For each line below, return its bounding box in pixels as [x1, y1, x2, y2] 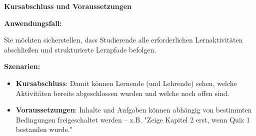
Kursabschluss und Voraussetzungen [4, 1, 132, 11]
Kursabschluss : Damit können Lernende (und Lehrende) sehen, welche [15, 77, 237, 88]
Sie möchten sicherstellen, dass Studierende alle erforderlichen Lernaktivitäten [4, 34, 243, 45]
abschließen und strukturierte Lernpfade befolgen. [4, 44, 156, 54]
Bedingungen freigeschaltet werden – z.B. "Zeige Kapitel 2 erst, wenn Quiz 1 [15, 114, 250, 124]
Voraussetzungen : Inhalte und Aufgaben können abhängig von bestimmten [15, 104, 252, 115]
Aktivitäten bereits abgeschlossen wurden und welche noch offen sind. [15, 87, 229, 98]
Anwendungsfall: [4, 17, 62, 28]
